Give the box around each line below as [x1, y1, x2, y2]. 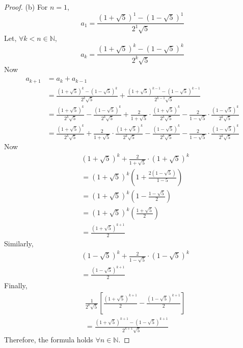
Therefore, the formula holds [4, 334, 93, 345]
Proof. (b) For [4, 2, 48, 12]
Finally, [4, 280, 28, 291]
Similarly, [4, 238, 34, 248]
